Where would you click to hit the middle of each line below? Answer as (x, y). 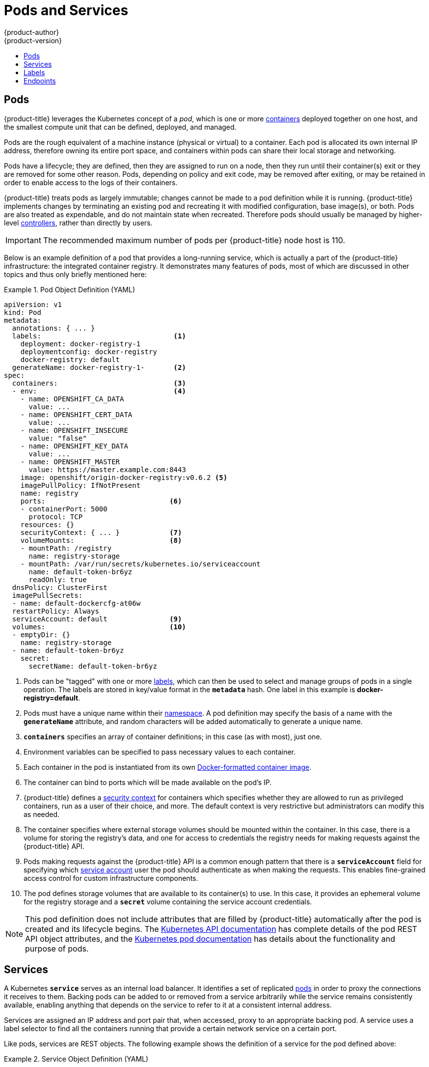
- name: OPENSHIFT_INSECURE (74, 430)
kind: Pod (23, 312)
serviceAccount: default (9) (97, 619)
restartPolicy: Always (55, 611)
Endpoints (40, 81)
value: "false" (58, 438)
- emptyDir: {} (41, 634)
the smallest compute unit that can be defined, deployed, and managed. (120, 127)
